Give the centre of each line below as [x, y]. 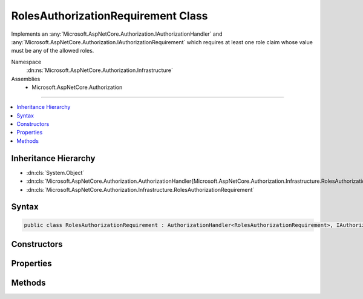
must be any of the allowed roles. [53, 51]
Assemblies [26, 79]
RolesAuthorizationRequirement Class [110, 16]
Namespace [26, 62]
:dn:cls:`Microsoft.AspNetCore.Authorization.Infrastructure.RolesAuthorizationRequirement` [140, 189]
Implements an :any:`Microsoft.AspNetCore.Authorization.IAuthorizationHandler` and [117, 34]
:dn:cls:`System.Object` [55, 172]
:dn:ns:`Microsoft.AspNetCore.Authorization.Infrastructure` [100, 70]
